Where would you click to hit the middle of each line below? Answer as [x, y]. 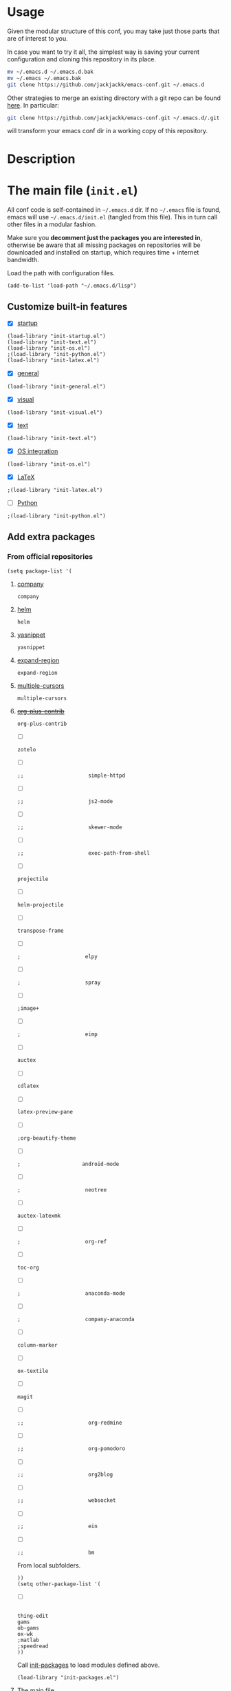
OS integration [37, 451]
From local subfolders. [49, 1565]
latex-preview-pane [45, 1112]
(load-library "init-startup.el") [57, 336]
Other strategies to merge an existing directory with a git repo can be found [114, 98]
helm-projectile [40, 904]
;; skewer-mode [69, 827]
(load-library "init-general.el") [57, 386]
